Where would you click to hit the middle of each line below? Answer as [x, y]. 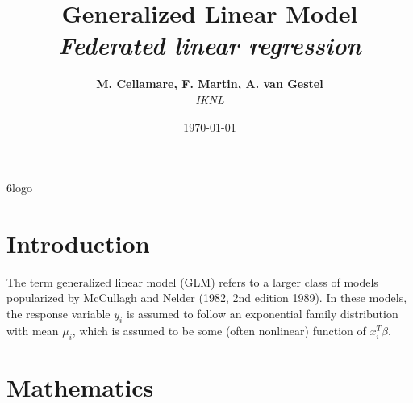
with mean [33, 330]
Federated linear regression [210, 45]
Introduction [78, 243]
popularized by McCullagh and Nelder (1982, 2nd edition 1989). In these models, [207, 298]
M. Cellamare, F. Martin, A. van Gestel [210, 84]
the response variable [58, 313]
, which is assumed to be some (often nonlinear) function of [219, 330]
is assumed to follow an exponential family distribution [262, 313]
